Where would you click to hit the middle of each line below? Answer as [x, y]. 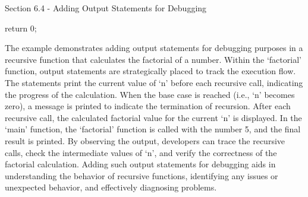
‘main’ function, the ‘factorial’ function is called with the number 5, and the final [153, 129]
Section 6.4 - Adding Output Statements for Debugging [106, 8]
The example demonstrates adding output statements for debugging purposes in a [154, 48]
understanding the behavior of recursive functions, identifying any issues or [142, 175]
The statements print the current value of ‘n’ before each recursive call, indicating [154, 82]
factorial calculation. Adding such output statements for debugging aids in [140, 164]
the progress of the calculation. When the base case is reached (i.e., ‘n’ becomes [150, 94]
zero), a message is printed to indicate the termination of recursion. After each [148, 106]
